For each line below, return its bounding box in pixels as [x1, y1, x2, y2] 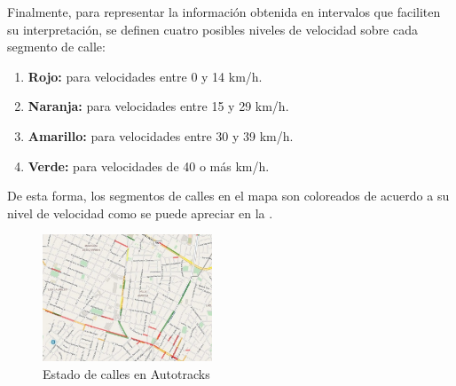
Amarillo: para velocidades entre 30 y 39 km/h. [28, 126, 294, 145]
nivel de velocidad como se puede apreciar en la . [7, 203, 273, 222]
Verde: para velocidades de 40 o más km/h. [28, 156, 270, 175]
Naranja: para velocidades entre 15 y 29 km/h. [28, 97, 289, 115]
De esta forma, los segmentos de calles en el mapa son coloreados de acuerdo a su [7, 186, 450, 205]
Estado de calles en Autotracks [43, 364, 210, 382]
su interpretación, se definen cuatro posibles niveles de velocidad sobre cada [7, 20, 418, 38]
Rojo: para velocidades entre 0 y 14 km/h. [28, 67, 263, 85]
